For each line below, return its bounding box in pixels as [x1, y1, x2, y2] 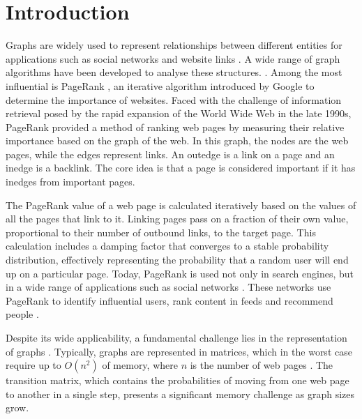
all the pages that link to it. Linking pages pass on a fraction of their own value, [6, 211, 349, 226]
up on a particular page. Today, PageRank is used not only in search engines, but [6, 266, 354, 280]
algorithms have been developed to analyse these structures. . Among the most [6, 65, 342, 79]
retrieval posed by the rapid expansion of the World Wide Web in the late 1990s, [6, 106, 352, 121]
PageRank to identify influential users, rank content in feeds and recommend [6, 293, 333, 307]
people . [6, 307, 39, 321]
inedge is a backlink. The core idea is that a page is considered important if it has [6, 160, 356, 175]
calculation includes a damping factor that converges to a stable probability [6, 238, 329, 253]
